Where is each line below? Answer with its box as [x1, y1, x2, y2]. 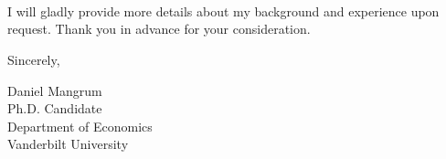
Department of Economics [7, 116, 153, 135]
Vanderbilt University [7, 134, 129, 154]
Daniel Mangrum [7, 80, 102, 100]
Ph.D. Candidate [7, 99, 102, 118]
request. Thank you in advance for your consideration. [7, 19, 311, 38]
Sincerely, [7, 49, 60, 69]
